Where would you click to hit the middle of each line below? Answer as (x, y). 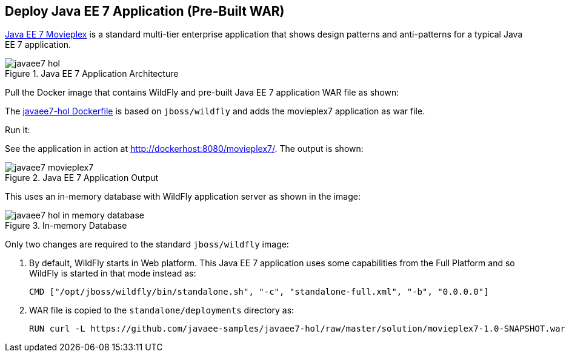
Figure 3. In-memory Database (66, 226)
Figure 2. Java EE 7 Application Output (82, 178)
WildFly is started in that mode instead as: (113, 273)
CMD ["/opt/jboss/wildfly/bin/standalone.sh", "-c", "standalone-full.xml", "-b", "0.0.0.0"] (259, 292)
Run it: (18, 130)
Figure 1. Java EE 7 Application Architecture (92, 74)
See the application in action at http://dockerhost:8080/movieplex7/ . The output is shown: (184, 149)
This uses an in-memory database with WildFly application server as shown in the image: (183, 197)
